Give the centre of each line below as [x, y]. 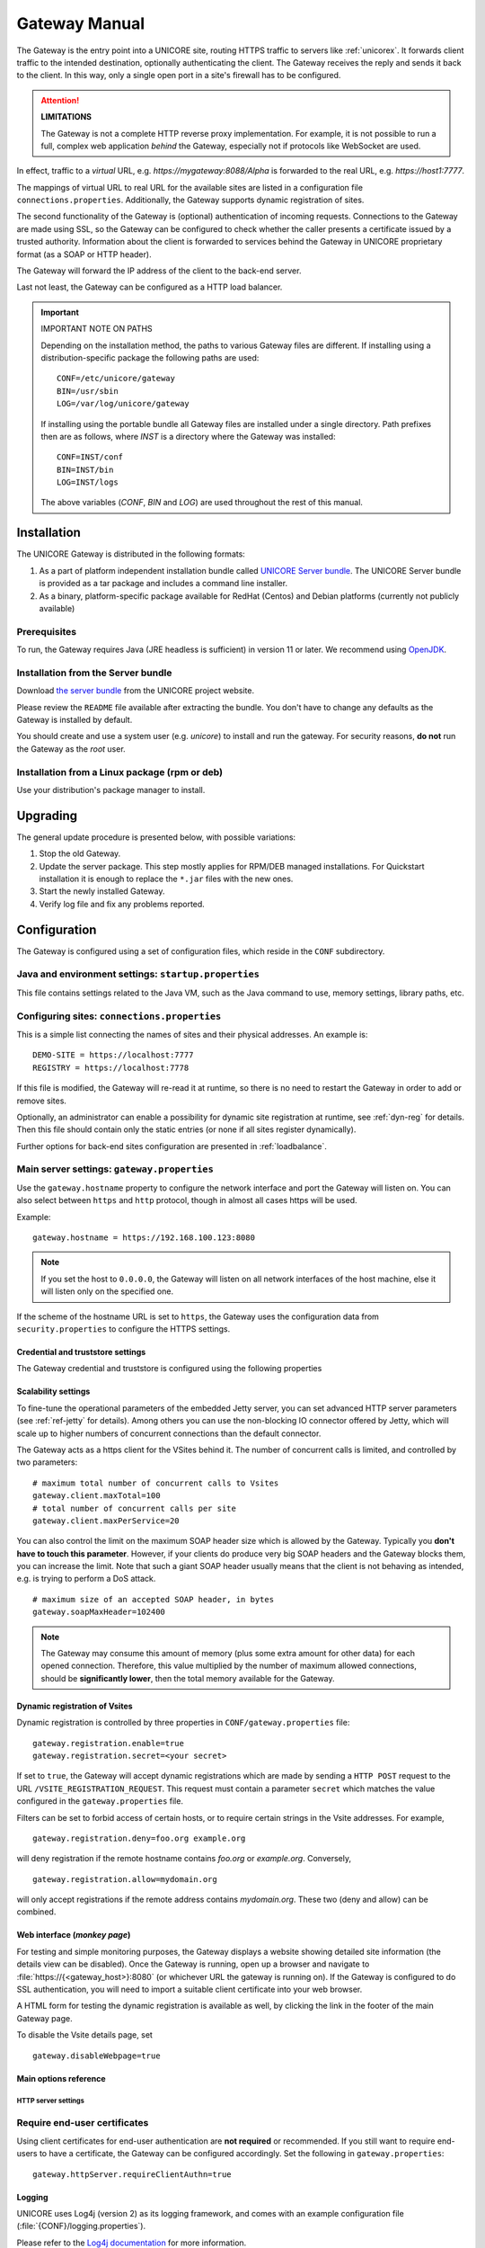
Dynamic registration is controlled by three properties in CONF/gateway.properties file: [183, 1723]
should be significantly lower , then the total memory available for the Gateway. [188, 1678]
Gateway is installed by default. [75, 720]
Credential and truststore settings [81, 1351]
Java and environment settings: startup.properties [138, 974]
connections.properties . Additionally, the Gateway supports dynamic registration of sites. [190, 200]
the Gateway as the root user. [71, 749]
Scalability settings [53, 1392]
